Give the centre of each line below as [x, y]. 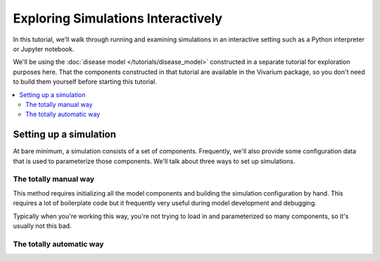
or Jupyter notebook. [44, 49]
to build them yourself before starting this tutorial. [85, 82]
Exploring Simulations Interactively [118, 18]
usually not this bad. [42, 226]
